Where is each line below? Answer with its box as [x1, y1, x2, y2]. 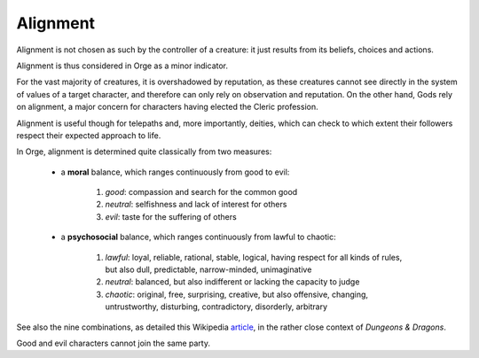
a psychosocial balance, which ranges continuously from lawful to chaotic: [60, 231, 336, 243]
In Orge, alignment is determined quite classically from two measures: [16, 146, 272, 157]
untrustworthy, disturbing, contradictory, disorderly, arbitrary [105, 301, 328, 312]
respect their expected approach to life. [16, 129, 161, 141]
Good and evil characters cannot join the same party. [16, 338, 210, 348]
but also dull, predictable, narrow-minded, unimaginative [105, 264, 312, 275]
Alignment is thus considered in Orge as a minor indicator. [16, 60, 229, 71]
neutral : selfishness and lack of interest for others [105, 199, 287, 210]
